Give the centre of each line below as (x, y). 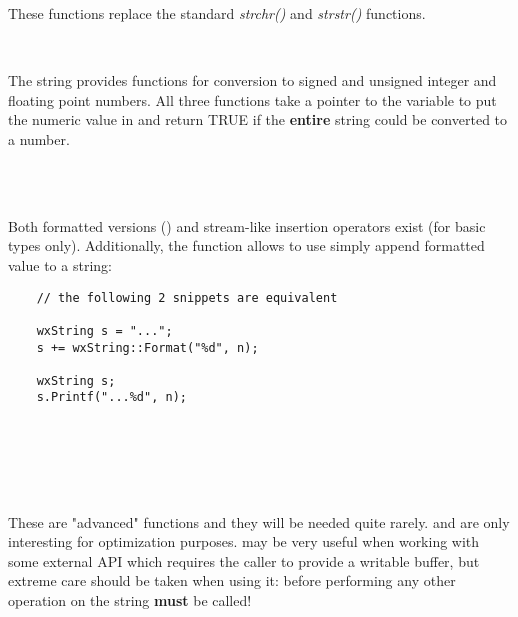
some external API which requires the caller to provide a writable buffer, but (244, 560)
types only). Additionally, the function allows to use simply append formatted (246, 245)
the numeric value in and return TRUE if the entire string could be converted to (258, 119)
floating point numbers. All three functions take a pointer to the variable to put (252, 99)
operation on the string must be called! (130, 599)
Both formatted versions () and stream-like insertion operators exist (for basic (247, 225)
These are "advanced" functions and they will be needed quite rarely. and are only (259, 521)
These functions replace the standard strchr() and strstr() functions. (217, 13)
